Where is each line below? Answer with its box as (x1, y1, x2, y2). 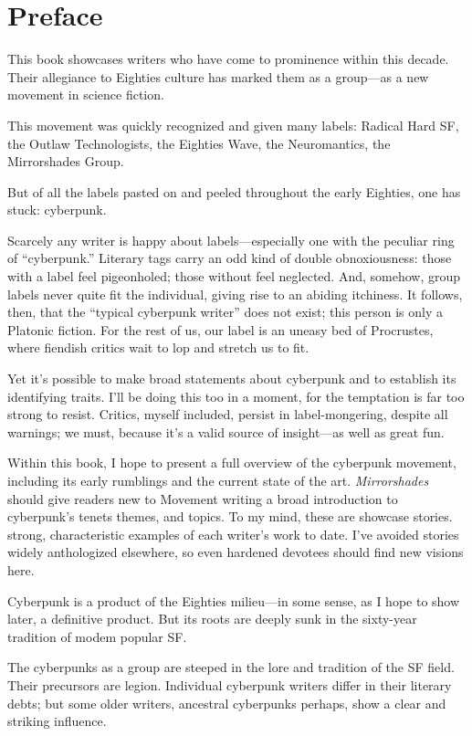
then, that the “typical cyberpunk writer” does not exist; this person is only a (7, 302, 443, 321)
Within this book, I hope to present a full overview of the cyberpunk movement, (7, 453, 456, 472)
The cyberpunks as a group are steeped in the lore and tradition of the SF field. (7, 657, 455, 677)
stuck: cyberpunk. (7, 200, 107, 219)
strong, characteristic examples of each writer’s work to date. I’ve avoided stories (7, 524, 459, 543)
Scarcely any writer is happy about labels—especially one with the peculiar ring (7, 230, 455, 249)
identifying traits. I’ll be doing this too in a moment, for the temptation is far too (7, 386, 465, 405)
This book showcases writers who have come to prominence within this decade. (7, 49, 449, 68)
